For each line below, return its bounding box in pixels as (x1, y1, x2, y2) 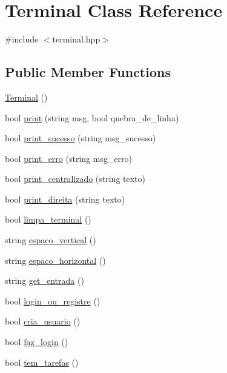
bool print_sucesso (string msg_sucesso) (5, 132, 156, 144)
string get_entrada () (5, 274, 84, 287)
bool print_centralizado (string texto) (5, 172, 146, 185)
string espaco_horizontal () (5, 254, 106, 266)
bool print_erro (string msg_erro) (5, 152, 133, 164)
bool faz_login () (5, 335, 68, 348)
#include (5, 33, 39, 45)
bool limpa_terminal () (5, 213, 91, 226)
